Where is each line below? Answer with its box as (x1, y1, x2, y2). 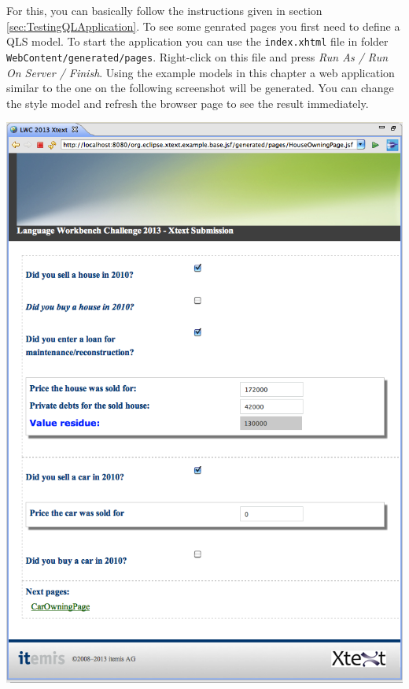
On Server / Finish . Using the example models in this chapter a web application (6, 64, 395, 80)
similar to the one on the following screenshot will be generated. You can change (6, 80, 394, 96)
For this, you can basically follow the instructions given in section (6, 2, 322, 18)
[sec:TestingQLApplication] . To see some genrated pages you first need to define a (6, 17, 400, 34)
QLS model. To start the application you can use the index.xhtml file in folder (6, 33, 389, 50)
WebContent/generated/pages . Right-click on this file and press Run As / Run (6, 48, 389, 65)
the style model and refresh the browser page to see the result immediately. (6, 94, 369, 111)
